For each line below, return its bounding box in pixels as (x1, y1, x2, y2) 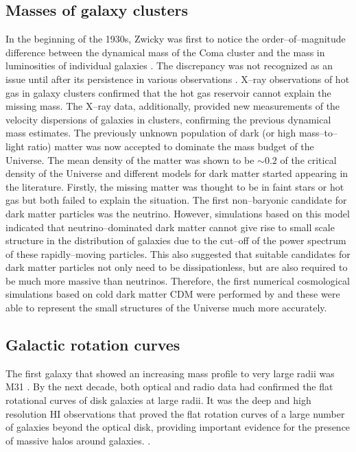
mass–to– (298, 126, 338, 140)
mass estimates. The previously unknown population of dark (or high (5, 126, 296, 140)
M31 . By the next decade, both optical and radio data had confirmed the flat (5, 379, 333, 394)
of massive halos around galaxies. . (5, 433, 151, 447)
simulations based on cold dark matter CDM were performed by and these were (5, 287, 340, 301)
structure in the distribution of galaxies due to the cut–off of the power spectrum (5, 233, 346, 248)
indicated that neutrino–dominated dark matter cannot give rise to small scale (5, 219, 335, 234)
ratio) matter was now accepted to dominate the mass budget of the (27, 139, 314, 153)
